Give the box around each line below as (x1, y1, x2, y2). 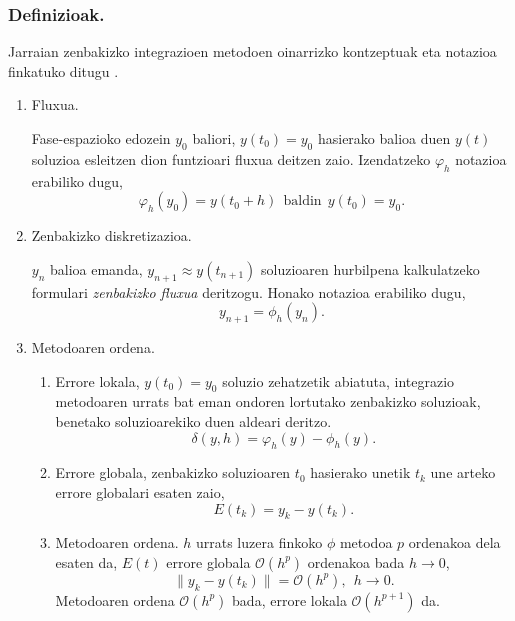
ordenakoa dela (408, 532, 501, 553)
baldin (283, 194, 322, 209)
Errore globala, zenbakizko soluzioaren (55, 462, 291, 483)
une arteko (430, 462, 496, 483)
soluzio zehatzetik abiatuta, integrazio (222, 370, 455, 391)
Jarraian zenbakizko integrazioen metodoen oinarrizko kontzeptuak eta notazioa (8, 41, 497, 62)
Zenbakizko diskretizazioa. (31, 225, 192, 246)
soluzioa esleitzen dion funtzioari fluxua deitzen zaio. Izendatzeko (31, 148, 431, 169)
